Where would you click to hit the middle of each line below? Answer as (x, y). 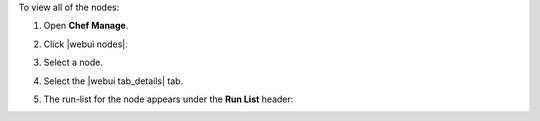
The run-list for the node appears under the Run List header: (168, 99)
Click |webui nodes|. (86, 44)
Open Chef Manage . (86, 26)
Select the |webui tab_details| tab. (113, 81)
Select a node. (73, 62)
